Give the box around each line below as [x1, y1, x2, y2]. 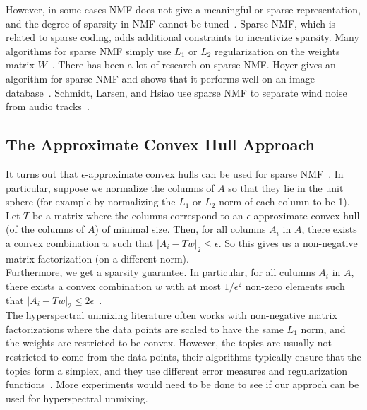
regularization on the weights [215, 43, 340, 58]
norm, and [301, 321, 346, 336]
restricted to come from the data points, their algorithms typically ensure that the [6, 349, 361, 364]
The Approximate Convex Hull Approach [6, 133, 315, 155]
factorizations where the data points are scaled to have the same [6, 321, 284, 336]
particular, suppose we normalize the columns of [6, 180, 215, 195]
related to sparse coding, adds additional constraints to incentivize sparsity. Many [6, 30, 359, 44]
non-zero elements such [245, 278, 345, 293]
